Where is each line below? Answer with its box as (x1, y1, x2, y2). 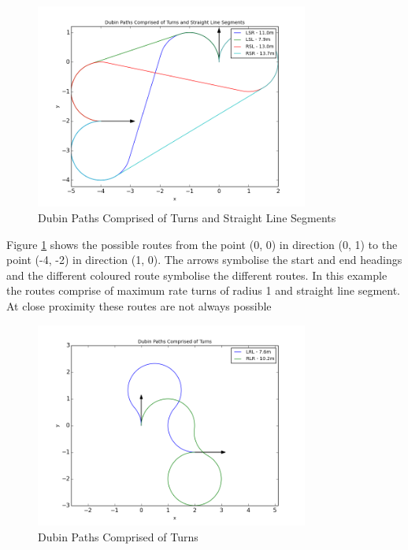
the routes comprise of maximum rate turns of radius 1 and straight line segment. (6, 282, 401, 299)
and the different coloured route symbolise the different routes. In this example (6, 266, 388, 283)
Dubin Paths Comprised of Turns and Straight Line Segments (38, 209, 336, 225)
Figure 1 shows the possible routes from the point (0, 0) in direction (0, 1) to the (6, 236, 398, 252)
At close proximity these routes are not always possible (6, 297, 272, 314)
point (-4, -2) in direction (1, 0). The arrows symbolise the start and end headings (6, 251, 402, 268)
